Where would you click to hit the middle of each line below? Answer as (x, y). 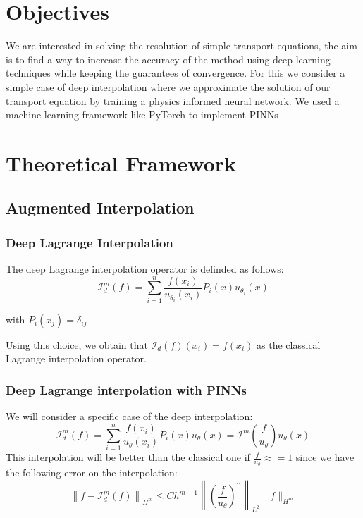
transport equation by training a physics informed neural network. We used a (173, 100)
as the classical (289, 344)
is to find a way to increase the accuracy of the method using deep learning (168, 59)
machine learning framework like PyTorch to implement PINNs (142, 115)
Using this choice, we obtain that (77, 344)
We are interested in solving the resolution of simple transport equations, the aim (181, 45)
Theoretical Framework (121, 162)
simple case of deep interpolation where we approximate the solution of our (168, 86)
